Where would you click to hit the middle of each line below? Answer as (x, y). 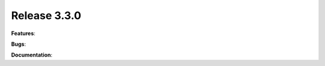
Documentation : (32, 55)
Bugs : (19, 44)
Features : (23, 33)
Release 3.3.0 (46, 15)
